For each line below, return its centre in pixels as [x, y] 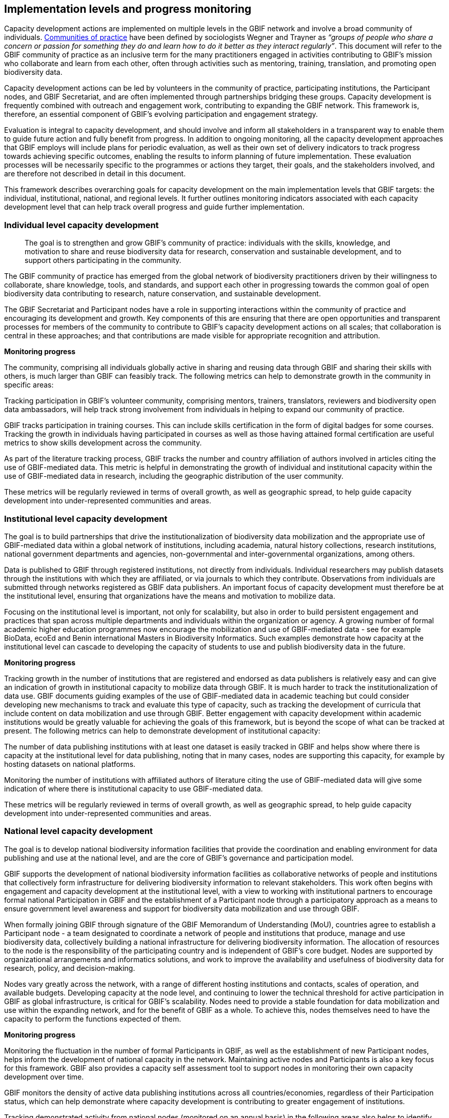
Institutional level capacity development [86, 519]
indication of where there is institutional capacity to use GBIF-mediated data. [134, 788]
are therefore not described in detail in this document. [95, 174]
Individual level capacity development [81, 225]
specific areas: [29, 385]
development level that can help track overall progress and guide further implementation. [154, 207]
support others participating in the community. [103, 260]
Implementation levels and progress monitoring [128, 9]
